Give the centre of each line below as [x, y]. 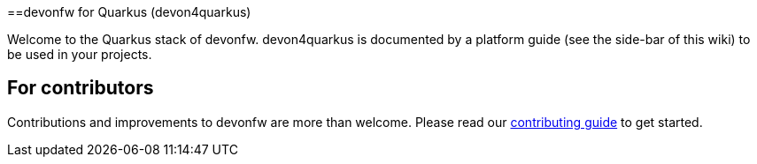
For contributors [81, 88]
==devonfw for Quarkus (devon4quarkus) [129, 12]
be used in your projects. [80, 54]
